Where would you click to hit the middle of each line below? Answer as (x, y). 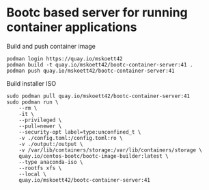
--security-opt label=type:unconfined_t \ (80, 132)
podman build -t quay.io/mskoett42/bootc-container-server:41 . (100, 64)
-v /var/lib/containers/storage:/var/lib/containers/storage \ (111, 150)
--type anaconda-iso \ (51, 162)
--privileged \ (40, 120)
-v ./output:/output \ (51, 144)
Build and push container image (51, 46)
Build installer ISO (31, 83)
